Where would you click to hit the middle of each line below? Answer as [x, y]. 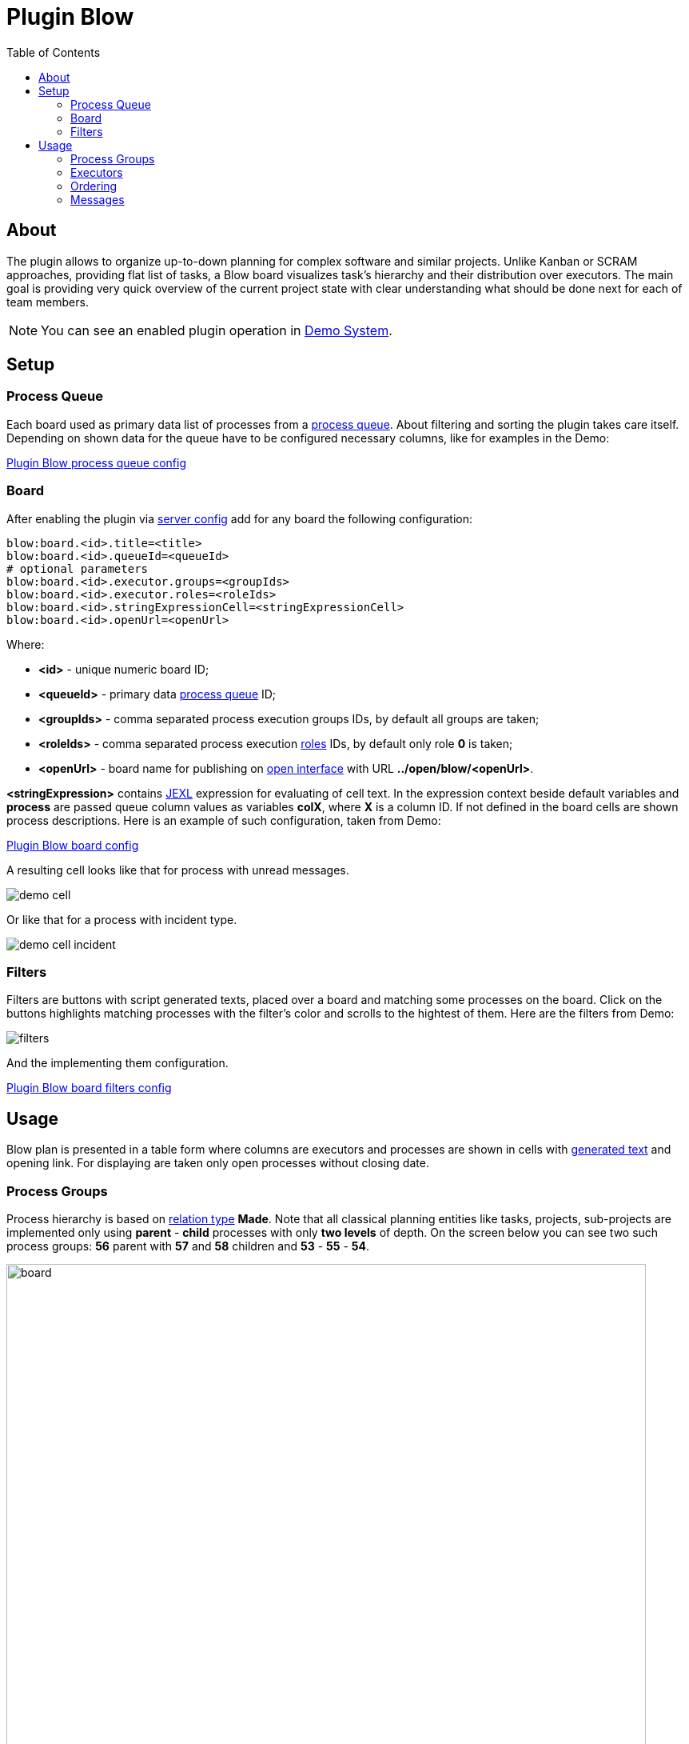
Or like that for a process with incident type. [122, 919]
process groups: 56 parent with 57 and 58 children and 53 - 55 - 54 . [188, 1246]
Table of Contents [54, 52]
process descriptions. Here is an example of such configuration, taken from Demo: [224, 820]
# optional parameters [78, 568]
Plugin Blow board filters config [89, 1088]
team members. [48, 302]
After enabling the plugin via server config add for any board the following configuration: [239, 518]
